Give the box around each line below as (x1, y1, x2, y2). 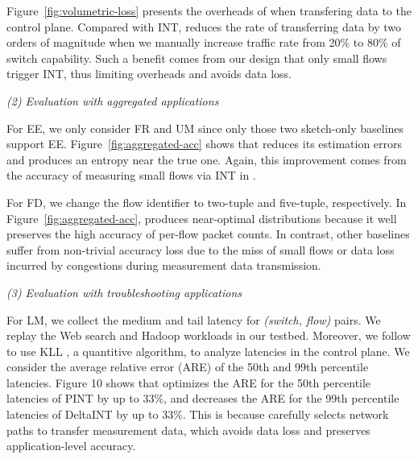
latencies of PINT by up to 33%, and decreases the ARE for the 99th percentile (6, 390, 399, 407)
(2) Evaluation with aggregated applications (6, 92, 219, 109)
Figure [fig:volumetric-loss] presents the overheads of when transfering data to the (6, 2, 412, 19)
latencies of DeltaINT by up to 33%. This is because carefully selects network (6, 406, 389, 423)
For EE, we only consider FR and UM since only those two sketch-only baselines (6, 119, 404, 136)
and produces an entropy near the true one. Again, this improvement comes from (6, 151, 407, 167)
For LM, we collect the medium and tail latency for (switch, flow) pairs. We (6, 311, 381, 328)
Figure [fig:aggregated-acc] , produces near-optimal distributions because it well (6, 209, 397, 226)
